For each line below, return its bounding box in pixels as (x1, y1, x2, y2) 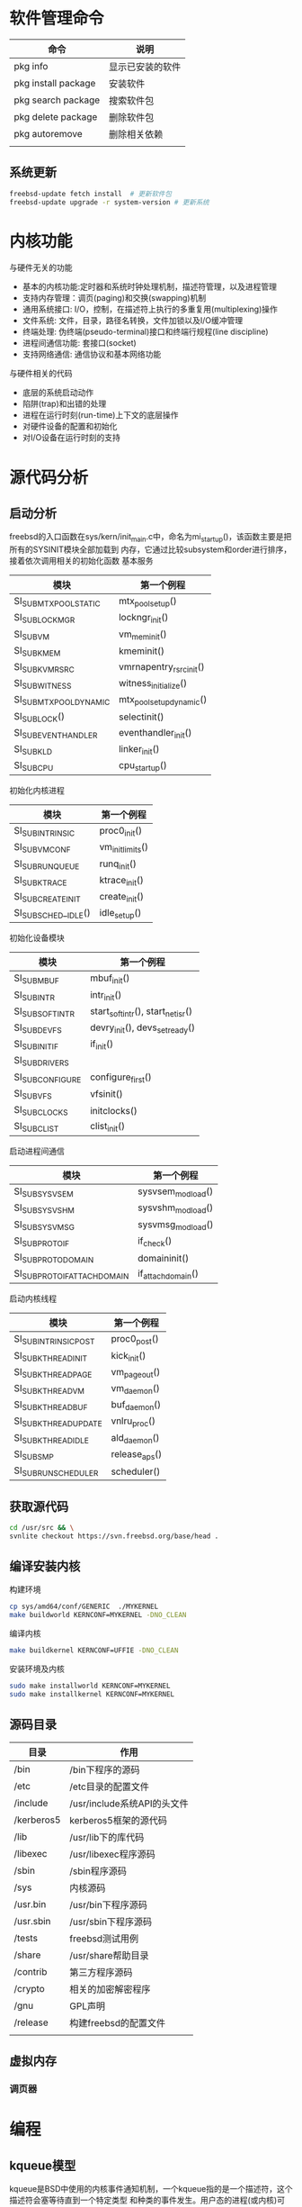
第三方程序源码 (69, 1966, 133, 1978)
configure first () (89, 1071, 153, 1085)
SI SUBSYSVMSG (13, 1217, 75, 1232)
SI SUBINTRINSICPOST (13, 1333, 95, 1347)
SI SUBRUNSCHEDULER (13, 1464, 99, 1479)
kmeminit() (118, 645, 164, 657)
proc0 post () (111, 1333, 159, 1347)
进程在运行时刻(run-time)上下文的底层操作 (22, 410, 179, 421)
